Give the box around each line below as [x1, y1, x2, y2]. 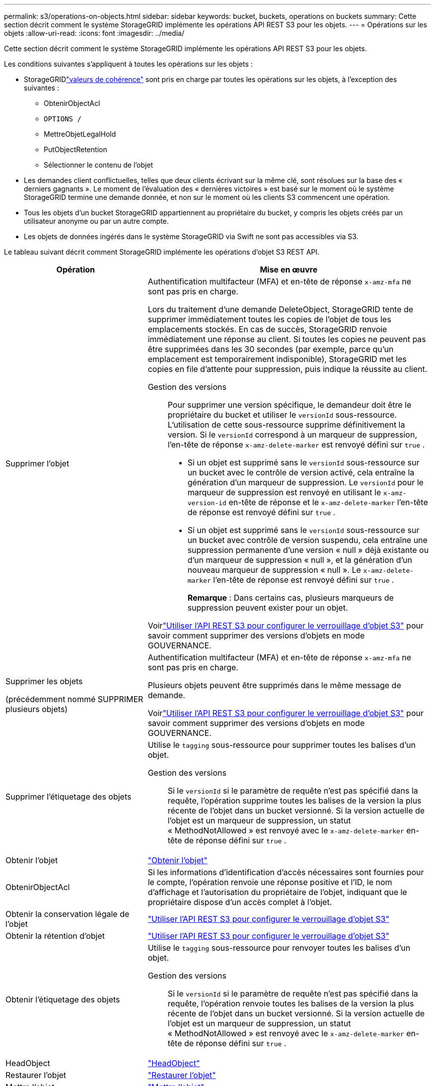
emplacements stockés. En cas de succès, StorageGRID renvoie [147, 324, 387, 334]
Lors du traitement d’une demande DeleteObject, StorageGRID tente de [147, 304, 414, 314]
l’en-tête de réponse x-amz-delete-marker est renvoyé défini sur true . [167, 440, 425, 450]
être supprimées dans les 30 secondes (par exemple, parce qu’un [147, 344, 394, 354]
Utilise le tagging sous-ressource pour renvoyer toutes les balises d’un [147, 943, 411, 953]
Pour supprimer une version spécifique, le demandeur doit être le [167, 400, 412, 410]
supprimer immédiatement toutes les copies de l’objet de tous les [147, 314, 391, 324]
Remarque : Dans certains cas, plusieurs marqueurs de [187, 593, 394, 603]
